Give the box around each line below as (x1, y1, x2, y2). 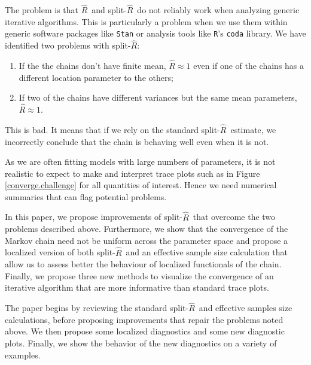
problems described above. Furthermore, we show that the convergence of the (5, 222, 288, 235)
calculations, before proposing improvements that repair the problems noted (5, 313, 283, 325)
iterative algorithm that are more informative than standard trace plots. (5, 281, 269, 294)
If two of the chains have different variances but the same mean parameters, (19, 91, 297, 104)
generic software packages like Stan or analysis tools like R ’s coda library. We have (5, 27, 306, 40)
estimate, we (230, 123, 276, 135)
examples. (5, 348, 41, 361)
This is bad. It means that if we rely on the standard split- (5, 123, 220, 135)
